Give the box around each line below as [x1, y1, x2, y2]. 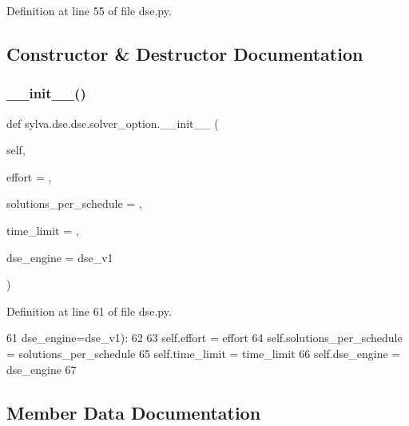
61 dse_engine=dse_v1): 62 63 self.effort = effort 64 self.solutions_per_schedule [6, 329, 403, 346]
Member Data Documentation [6, 400, 261, 424]
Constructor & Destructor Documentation [6, 41, 363, 66]
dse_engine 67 [6, 360, 77, 377]
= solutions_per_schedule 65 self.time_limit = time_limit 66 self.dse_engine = [6, 344, 401, 361]
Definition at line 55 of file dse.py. [6, 2, 172, 18]
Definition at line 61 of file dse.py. [6, 302, 172, 319]
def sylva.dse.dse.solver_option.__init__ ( [6, 114, 219, 131]
